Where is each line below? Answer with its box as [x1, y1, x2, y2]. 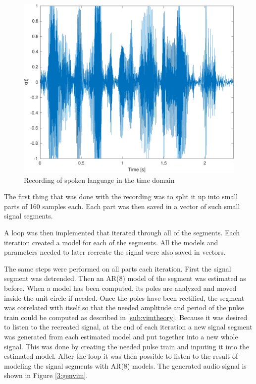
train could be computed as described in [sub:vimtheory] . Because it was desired [4, 312, 248, 322]
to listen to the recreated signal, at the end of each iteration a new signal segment [4, 322, 253, 332]
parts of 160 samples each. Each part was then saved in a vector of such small [4, 201, 240, 211]
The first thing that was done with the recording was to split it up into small [4, 191, 238, 202]
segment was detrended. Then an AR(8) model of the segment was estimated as [4, 273, 246, 283]
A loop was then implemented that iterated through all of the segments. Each [4, 227, 240, 238]
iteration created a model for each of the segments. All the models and [4, 237, 218, 247]
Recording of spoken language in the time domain [24, 174, 175, 185]
